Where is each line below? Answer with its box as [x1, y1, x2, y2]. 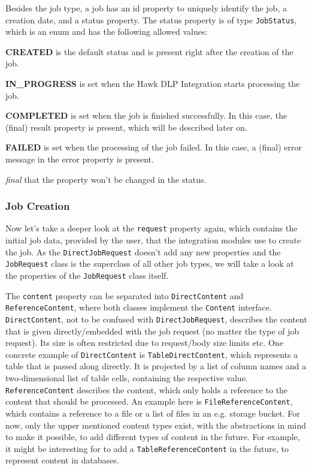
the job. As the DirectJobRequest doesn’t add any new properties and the [5, 245, 281, 258]
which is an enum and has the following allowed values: [5, 25, 208, 38]
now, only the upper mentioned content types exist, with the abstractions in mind [5, 418, 307, 431]
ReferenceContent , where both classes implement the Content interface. [5, 301, 272, 314]
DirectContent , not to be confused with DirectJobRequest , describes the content [5, 312, 307, 325]
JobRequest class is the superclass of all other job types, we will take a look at [5, 257, 294, 270]
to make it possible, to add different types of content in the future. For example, [5, 430, 300, 443]
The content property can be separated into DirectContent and [5, 289, 244, 302]
